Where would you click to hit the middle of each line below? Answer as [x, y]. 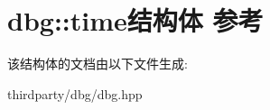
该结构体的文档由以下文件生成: [98, 64]
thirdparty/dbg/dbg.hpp [75, 93]
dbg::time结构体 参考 [135, 20]
